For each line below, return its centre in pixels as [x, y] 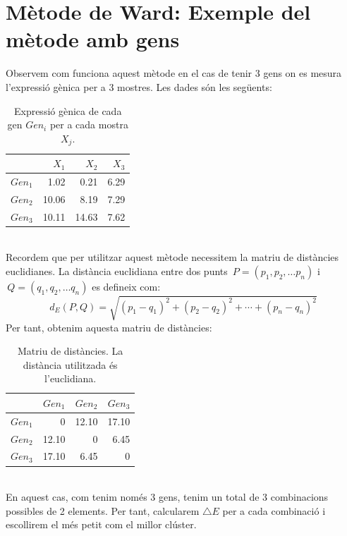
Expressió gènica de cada [68, 110]
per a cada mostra [89, 124]
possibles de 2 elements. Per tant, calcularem [103, 510]
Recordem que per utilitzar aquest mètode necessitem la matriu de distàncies [172, 257]
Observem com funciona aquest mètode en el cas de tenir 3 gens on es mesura [174, 73]
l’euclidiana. [71, 378]
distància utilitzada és [70, 364]
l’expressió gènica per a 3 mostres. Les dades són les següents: [139, 86]
